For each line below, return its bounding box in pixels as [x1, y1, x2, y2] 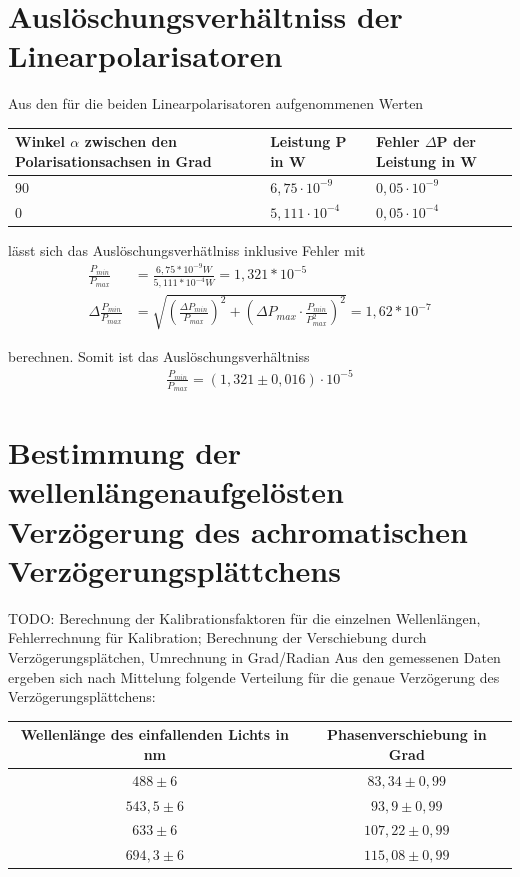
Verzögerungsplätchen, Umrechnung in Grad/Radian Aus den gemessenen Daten [8, 646, 501, 667]
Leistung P [270, 131, 347, 152]
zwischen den [84, 131, 177, 152]
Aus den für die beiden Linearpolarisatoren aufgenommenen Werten [8, 93, 424, 114]
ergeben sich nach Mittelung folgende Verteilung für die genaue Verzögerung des [8, 666, 500, 687]
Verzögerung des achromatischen [8, 510, 468, 551]
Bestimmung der [8, 432, 242, 473]
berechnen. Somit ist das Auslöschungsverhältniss [8, 345, 310, 366]
